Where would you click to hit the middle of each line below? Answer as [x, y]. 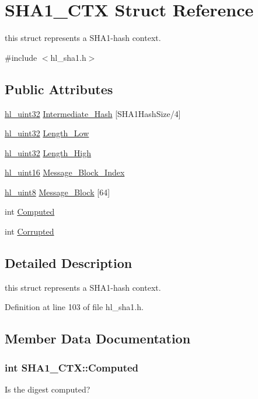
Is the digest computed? [48, 389]
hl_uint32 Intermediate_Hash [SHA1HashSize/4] [93, 113]
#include [21, 57]
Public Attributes [59, 89]
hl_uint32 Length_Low [47, 133]
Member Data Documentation [98, 338]
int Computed [30, 211]
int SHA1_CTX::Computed [72, 367]
